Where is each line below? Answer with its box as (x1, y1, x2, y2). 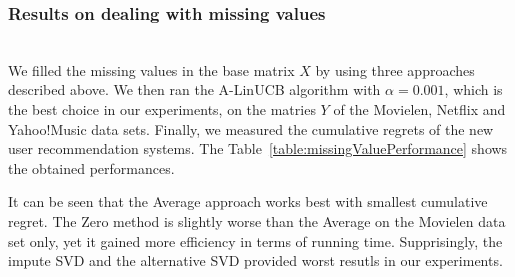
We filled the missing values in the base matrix (8, 59, 295, 80)
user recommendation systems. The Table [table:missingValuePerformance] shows (8, 138, 508, 159)
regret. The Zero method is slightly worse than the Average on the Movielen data (8, 210, 506, 231)
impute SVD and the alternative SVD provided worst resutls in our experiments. (8, 250, 503, 271)
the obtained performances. (8, 157, 175, 178)
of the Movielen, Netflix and (333, 99, 506, 119)
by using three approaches (315, 59, 475, 80)
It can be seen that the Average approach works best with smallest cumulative (8, 191, 488, 212)
